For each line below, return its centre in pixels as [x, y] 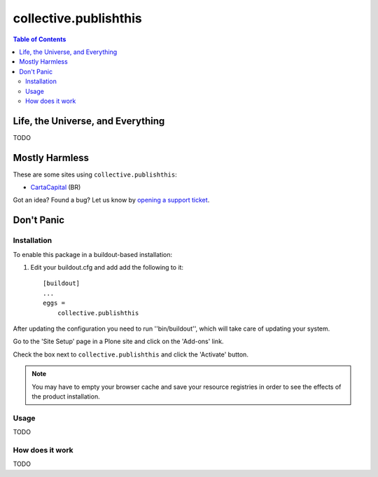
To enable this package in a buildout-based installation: [93, 254]
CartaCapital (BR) [56, 187]
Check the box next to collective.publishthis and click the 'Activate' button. [131, 354]
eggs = [54, 303]
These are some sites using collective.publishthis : [95, 174]
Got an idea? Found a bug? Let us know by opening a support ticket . [111, 200]
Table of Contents [40, 39]
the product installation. [66, 396]
